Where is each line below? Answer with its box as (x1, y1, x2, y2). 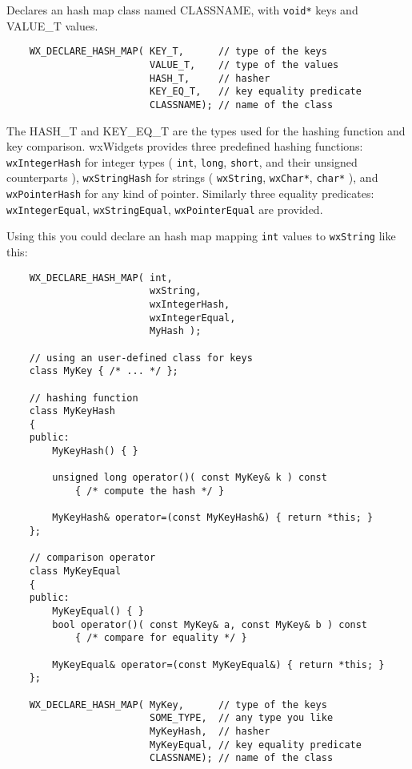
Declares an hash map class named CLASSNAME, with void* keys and (6, 2, 358, 18)
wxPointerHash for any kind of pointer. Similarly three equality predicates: (6, 185, 374, 202)
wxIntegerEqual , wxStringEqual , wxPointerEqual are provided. (6, 200, 323, 217)
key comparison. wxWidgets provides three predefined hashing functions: (6, 138, 363, 155)
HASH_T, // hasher (149, 72, 270, 84)
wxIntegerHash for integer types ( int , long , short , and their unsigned (6, 153, 358, 170)
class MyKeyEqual (29, 566, 122, 578)
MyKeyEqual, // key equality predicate (149, 739, 362, 751)
